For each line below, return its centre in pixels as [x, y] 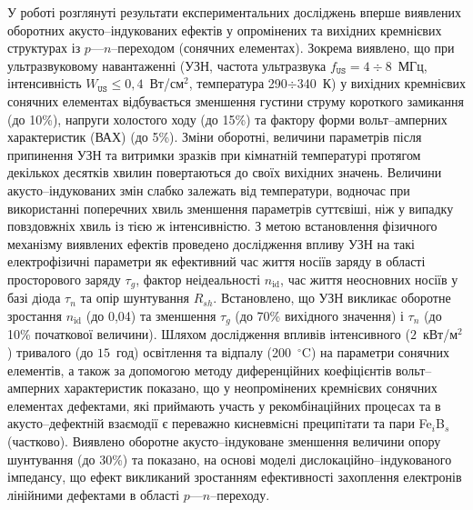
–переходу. [240, 494]
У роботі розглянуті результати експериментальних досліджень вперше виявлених [234, 12]
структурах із [44, 48]
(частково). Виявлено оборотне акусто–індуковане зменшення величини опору [224, 440]
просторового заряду [64, 279]
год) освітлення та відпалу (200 [203, 352]
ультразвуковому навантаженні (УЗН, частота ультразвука [167, 65]
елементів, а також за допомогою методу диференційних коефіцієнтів [200, 370]
